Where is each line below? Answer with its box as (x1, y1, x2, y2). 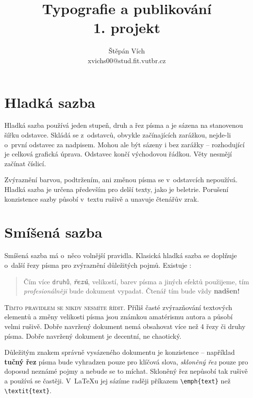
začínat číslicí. (4, 158, 46, 168)
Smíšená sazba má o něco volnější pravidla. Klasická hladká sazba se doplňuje (4, 250, 237, 260)
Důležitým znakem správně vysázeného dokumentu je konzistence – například (4, 347, 235, 357)
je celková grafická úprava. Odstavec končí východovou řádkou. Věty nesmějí (4, 149, 232, 159)
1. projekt (93, 17, 160, 37)
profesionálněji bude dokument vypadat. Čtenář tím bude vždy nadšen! (23, 286, 240, 296)
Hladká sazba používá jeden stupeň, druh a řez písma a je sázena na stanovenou (4, 120, 243, 130)
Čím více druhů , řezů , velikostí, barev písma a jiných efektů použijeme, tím (23, 276, 250, 286)
